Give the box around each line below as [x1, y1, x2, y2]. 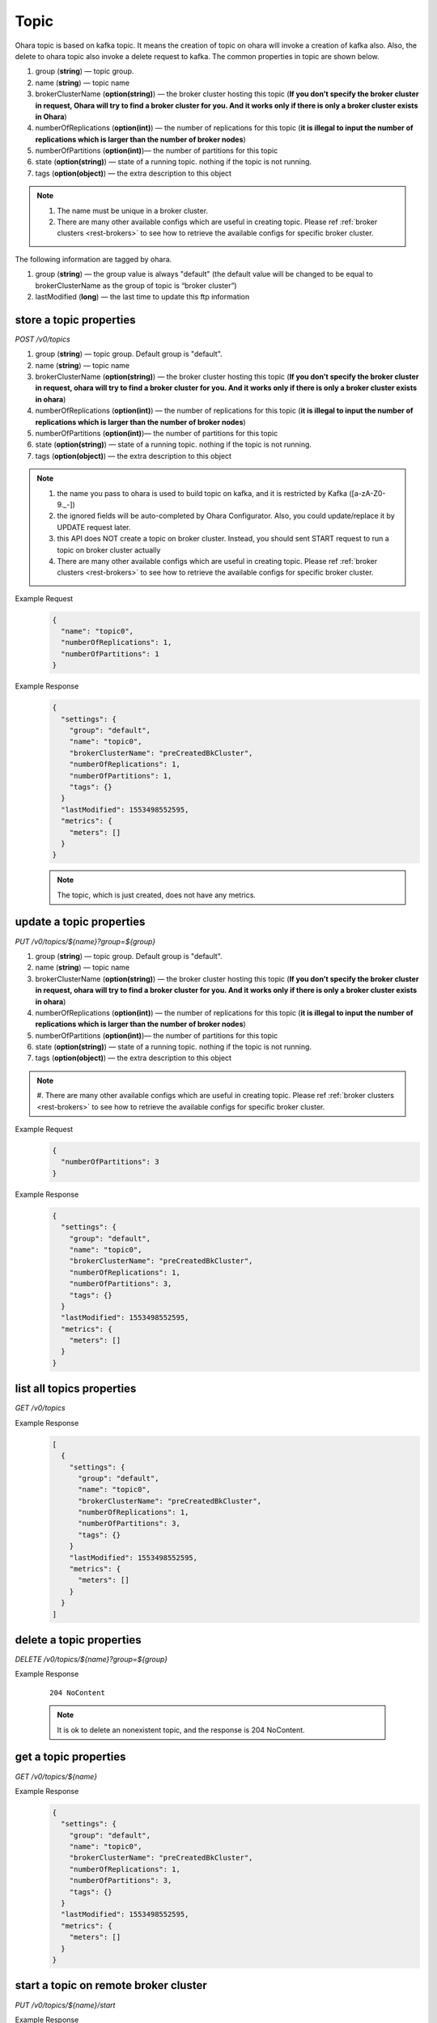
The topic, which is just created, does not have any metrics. [57, 890, 257, 900]
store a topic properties [15, 312, 136, 327]
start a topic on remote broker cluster [15, 1978, 207, 1992]
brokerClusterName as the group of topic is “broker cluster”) [35, 280, 238, 291]
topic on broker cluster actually [57, 545, 161, 554]
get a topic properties [15, 1750, 126, 1764]
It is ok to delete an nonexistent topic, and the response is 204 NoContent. [57, 1724, 305, 1735]
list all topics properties [15, 1382, 137, 1396]
